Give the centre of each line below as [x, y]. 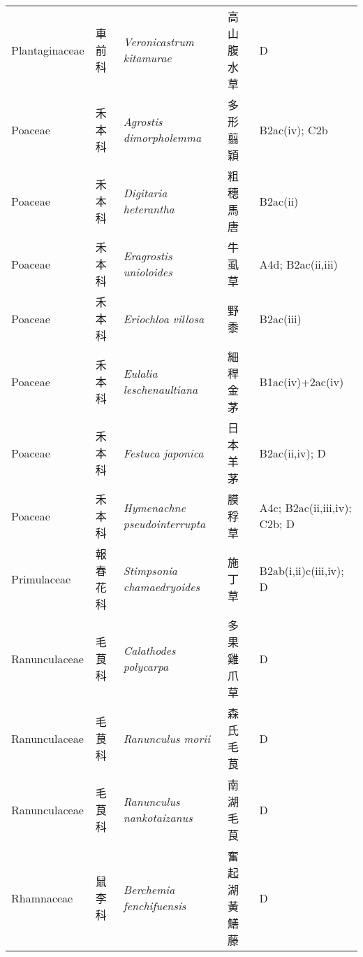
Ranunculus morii [167, 738]
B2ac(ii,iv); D [292, 453]
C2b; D [277, 524]
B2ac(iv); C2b [294, 129]
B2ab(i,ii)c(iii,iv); [302, 570]
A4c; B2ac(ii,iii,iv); [305, 508]
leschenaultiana [161, 389]
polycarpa [146, 666]
